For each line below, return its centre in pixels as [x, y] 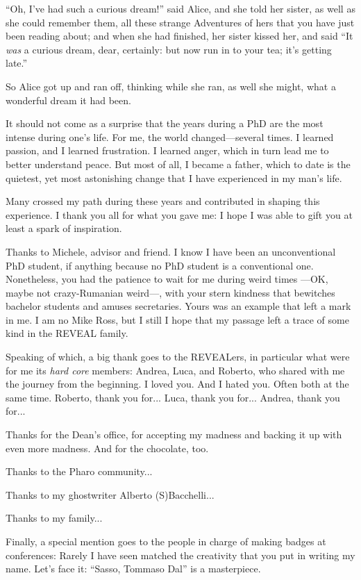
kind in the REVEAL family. [67, 333]
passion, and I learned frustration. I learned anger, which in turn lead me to [167, 150]
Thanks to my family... [54, 518]
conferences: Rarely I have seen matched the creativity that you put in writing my [180, 555]
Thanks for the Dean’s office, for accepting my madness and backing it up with [174, 434]
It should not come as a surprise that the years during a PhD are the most [165, 123]
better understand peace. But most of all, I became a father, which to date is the [178, 164]
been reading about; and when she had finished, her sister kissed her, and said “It [179, 36]
